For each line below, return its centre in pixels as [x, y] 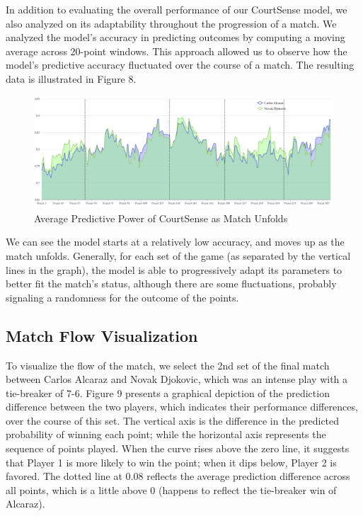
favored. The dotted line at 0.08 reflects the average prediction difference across [178, 476]
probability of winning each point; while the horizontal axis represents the [166, 434]
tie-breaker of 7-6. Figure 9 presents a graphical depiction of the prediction [168, 392]
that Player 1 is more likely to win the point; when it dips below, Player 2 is [171, 462]
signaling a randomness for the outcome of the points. [122, 297]
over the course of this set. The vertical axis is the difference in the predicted [173, 420]
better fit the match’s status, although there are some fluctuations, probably [171, 283]
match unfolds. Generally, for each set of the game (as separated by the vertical [178, 255]
